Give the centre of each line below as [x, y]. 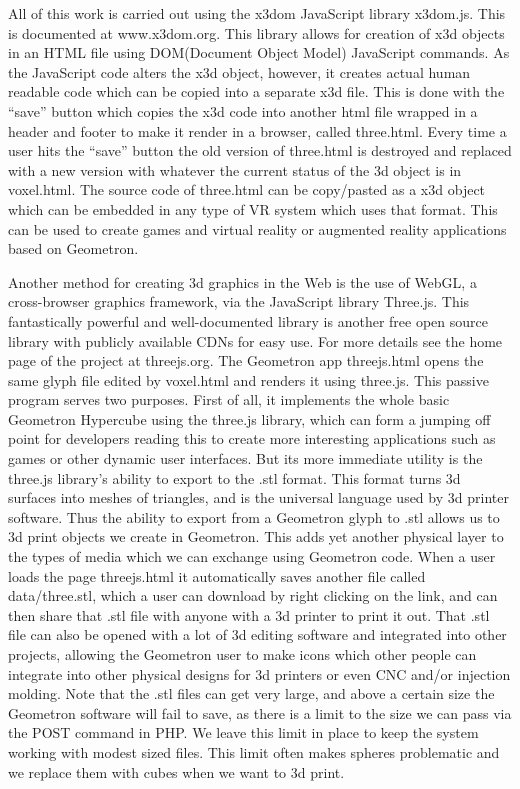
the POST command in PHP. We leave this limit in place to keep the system [243, 732]
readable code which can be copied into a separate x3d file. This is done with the [256, 91]
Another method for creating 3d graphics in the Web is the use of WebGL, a [242, 281]
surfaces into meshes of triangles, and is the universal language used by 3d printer [258, 497]
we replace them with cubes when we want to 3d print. [176, 771]
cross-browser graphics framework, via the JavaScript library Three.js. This [239, 301]
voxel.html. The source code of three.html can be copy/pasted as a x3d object [247, 189]
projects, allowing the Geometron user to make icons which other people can [242, 654]
